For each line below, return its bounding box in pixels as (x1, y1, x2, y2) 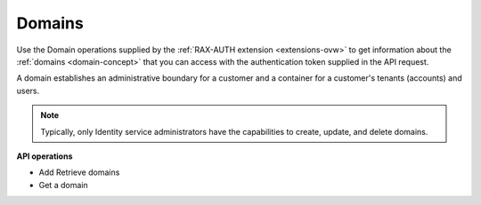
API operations (16, 151, 73, 162)
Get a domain (38, 179, 88, 190)
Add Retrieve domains (38, 167, 120, 177)
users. (16, 85, 40, 96)
